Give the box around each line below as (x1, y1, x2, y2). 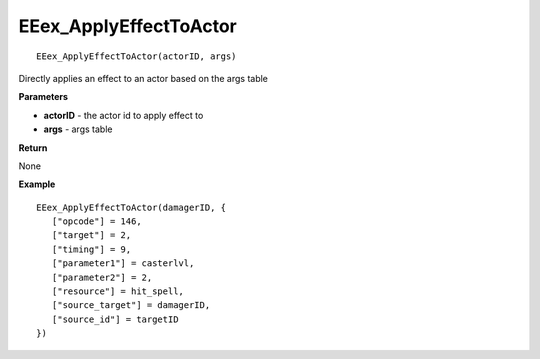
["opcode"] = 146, (51, 216, 142, 227)
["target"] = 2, (51, 230, 132, 241)
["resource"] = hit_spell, (51, 286, 185, 297)
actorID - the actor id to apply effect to (43, 109, 204, 121)
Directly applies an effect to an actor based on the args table (18, 72, 269, 84)
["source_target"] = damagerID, (51, 300, 211, 311)
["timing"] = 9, (51, 243, 132, 255)
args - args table (43, 123, 113, 135)
